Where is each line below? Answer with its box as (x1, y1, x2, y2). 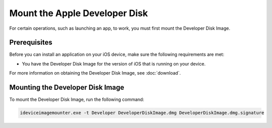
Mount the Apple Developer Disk (9, 8, 148, 19)
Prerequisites (9, 38, 52, 47)
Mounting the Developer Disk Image (9, 83, 124, 92)
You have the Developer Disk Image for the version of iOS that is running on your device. (22, 60, 206, 67)
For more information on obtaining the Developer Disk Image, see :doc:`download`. (9, 70, 181, 76)
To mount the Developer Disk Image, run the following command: (9, 96, 145, 103)
